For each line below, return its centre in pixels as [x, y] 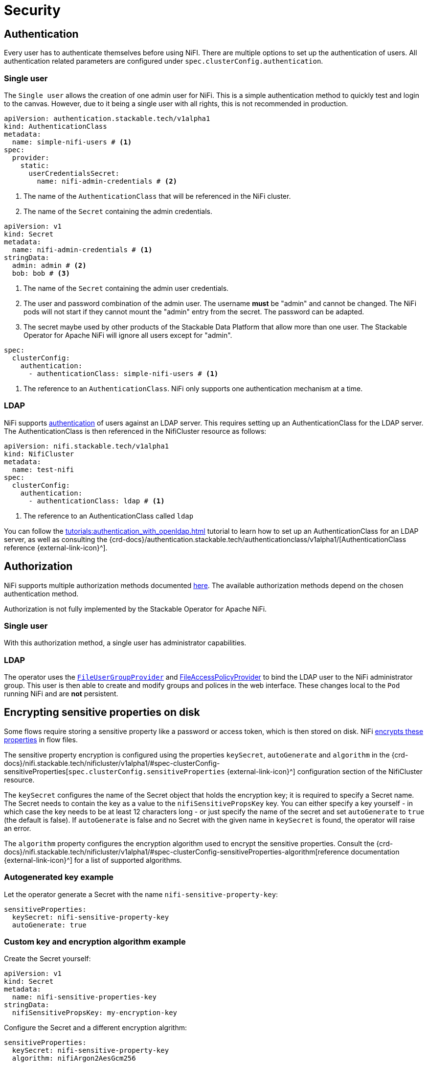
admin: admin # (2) [49, 265]
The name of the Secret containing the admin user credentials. [126, 288]
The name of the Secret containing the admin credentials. [118, 211]
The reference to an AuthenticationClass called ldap [109, 516]
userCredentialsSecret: [74, 173]
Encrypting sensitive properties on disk [102, 712]
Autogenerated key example [59, 877]
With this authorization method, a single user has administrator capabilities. [125, 643]
